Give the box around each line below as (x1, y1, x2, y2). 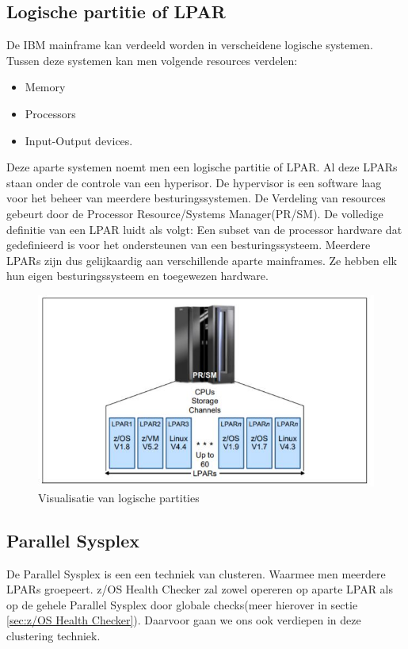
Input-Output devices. (25, 132, 133, 148)
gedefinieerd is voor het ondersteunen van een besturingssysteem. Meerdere (6, 236, 371, 253)
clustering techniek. (6, 627, 101, 643)
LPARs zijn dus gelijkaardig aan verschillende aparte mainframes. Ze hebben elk (6, 252, 398, 268)
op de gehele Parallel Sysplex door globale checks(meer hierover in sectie (6, 596, 358, 613)
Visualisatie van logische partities (38, 489, 200, 505)
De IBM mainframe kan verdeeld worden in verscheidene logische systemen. (6, 36, 373, 53)
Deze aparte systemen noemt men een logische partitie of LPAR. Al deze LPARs (6, 159, 398, 175)
